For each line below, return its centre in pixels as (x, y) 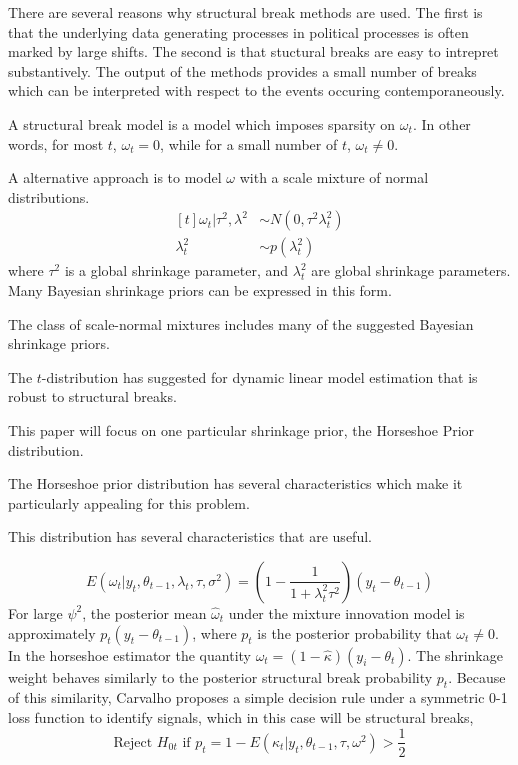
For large (35, 612)
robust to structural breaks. (92, 396)
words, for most (56, 143)
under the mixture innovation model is (346, 612)
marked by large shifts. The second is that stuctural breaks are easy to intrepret (253, 51)
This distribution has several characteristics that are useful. (190, 536)
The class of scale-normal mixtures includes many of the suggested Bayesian (241, 323)
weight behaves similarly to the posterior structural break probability (220, 676)
